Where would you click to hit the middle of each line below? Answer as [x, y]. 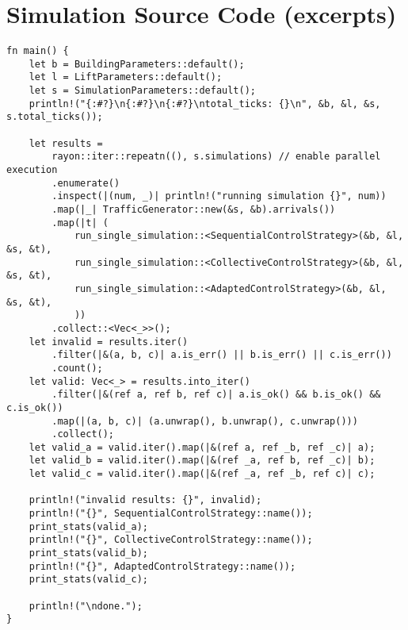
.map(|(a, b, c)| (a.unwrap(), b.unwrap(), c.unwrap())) [205, 421]
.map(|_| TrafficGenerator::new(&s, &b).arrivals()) [194, 209]
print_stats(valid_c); [88, 580]
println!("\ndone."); [86, 606]
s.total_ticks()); [55, 117]
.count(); [77, 368]
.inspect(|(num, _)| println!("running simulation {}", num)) [219, 196]
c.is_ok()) [35, 407]
